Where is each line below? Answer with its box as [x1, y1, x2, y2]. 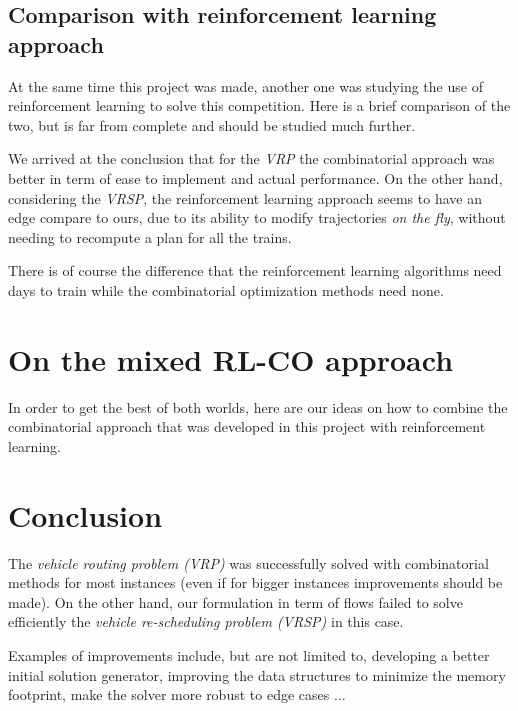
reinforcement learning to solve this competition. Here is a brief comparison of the [8, 95, 511, 116]
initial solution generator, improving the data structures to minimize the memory [8, 664, 506, 685]
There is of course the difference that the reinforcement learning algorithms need [8, 260, 502, 281]
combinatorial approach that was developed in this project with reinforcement [8, 416, 486, 437]
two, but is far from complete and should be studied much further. [8, 114, 416, 135]
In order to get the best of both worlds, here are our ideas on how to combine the [8, 396, 508, 417]
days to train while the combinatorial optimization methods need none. [8, 279, 444, 300]
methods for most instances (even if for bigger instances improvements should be [8, 572, 503, 593]
